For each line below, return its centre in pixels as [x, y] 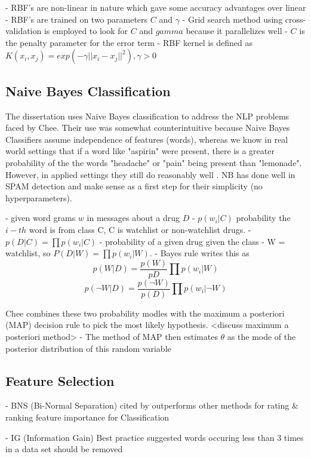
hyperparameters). [39, 197]
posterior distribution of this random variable [88, 348]
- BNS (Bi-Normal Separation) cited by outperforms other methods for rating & [152, 405]
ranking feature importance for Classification [87, 417]
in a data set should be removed [64, 449]
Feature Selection [60, 380]
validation [24, 31]
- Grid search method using [233, 19]
